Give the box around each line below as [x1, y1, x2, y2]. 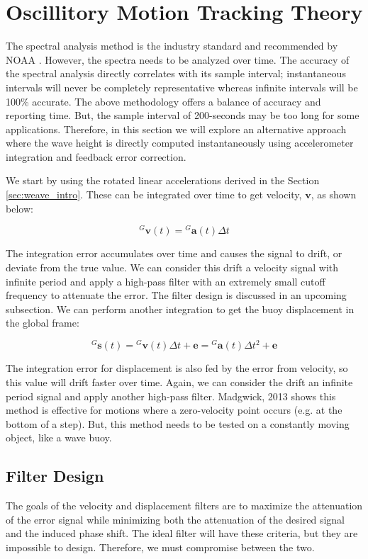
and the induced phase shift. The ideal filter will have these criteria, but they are [6, 526, 358, 541]
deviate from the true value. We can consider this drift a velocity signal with [6, 259, 338, 274]
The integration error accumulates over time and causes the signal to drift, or [6, 246, 342, 261]
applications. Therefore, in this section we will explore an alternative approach [6, 121, 347, 136]
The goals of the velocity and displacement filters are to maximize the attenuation [6, 498, 363, 513]
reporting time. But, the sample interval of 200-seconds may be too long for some [6, 108, 359, 123]
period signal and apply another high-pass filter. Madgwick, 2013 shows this [6, 388, 336, 403]
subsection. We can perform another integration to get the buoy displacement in [6, 301, 355, 316]
